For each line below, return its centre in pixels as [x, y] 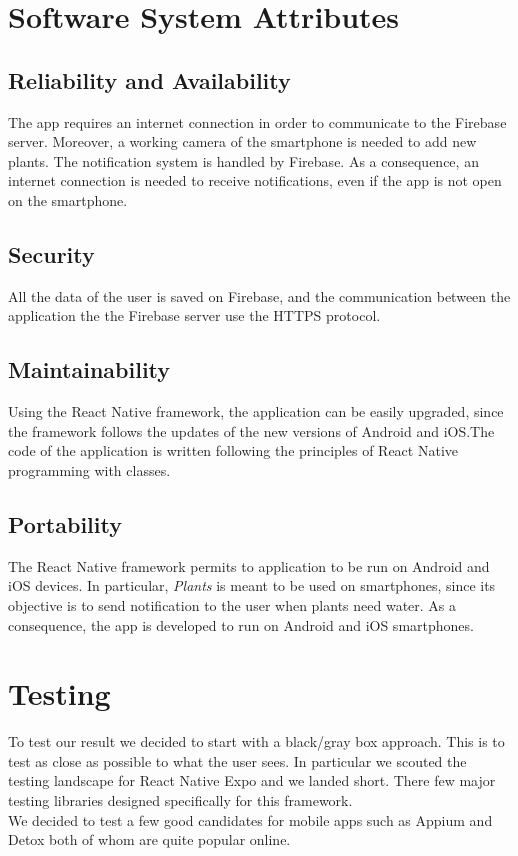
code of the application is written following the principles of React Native [233, 450]
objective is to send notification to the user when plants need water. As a [232, 604]
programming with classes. [89, 469]
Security [51, 253]
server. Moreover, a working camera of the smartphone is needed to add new [242, 141]
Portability [65, 523]
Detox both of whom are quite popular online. [149, 839]
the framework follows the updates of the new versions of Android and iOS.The [251, 430]
